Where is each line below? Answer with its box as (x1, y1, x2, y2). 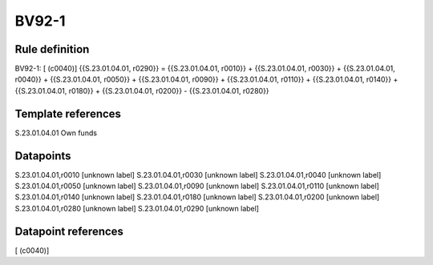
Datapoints (14, 149, 71, 163)
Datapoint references (14, 224, 124, 238)
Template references (14, 106, 122, 120)
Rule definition (14, 42, 90, 56)
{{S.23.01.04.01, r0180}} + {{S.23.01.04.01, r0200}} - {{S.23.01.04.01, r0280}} (14, 86, 269, 95)
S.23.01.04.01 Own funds (14, 128, 98, 138)
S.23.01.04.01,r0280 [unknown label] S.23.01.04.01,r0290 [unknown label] (14, 203, 260, 213)
